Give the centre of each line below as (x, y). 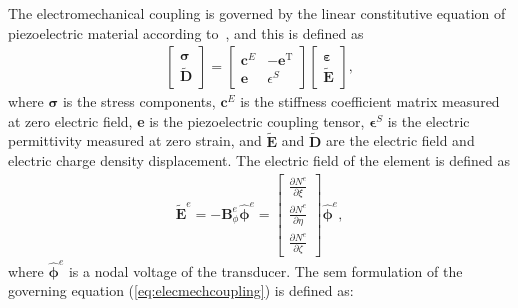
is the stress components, (139, 101)
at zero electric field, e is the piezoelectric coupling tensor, (186, 120)
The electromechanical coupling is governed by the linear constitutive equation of (257, 13)
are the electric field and (400, 140)
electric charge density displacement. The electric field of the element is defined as (259, 160)
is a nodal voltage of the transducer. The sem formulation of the (265, 270)
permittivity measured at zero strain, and (135, 140)
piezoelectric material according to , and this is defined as (186, 32)
